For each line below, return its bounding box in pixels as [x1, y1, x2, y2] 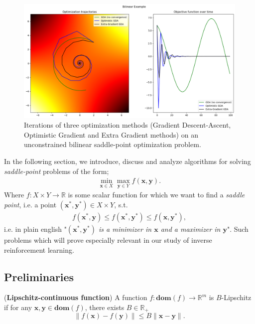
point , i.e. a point [4, 199, 57, 209]
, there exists [85, 302, 125, 312]
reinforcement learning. [4, 244, 74, 255]
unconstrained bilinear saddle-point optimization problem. [24, 139, 201, 150]
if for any [4, 302, 32, 312]
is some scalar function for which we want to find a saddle [68, 189, 245, 200]
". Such [227, 224, 249, 234]
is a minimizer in [98, 224, 152, 234]
